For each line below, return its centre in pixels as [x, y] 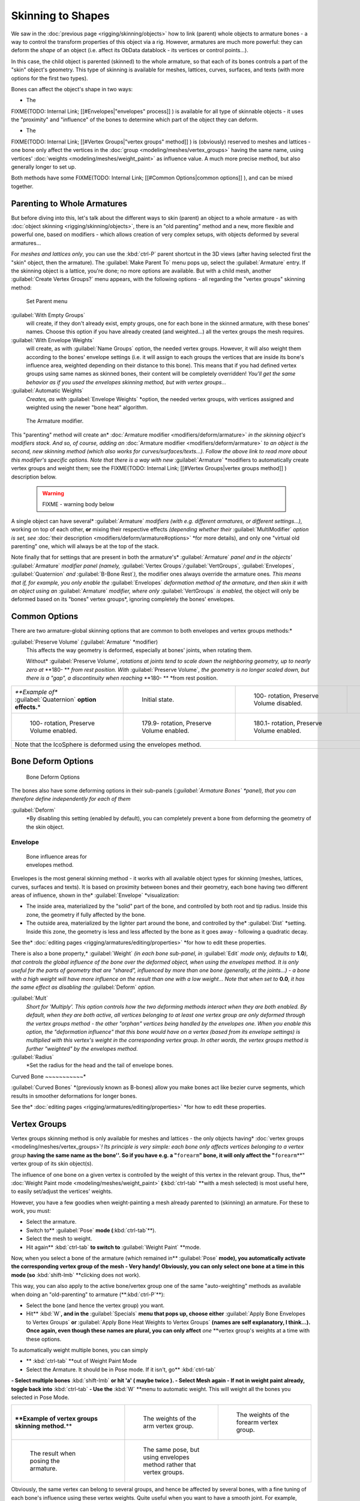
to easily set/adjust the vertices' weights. [62, 1191]
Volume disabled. [278, 703]
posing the [45, 1461]
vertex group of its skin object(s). [52, 1164]
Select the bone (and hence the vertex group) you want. [95, 1305]
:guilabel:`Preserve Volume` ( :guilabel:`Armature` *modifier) [85, 642]
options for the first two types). [49, 78]
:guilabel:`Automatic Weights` [47, 391]
